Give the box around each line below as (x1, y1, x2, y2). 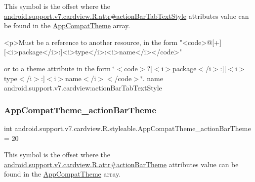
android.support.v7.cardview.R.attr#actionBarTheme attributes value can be (4, 159, 239, 169)
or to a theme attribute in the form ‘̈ (4, 63, 115, 73)
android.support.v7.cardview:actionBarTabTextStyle (4, 83, 162, 93)
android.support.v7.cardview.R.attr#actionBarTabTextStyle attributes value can (4, 10, 249, 21)
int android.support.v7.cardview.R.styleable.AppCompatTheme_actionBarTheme (4, 123, 251, 133)
